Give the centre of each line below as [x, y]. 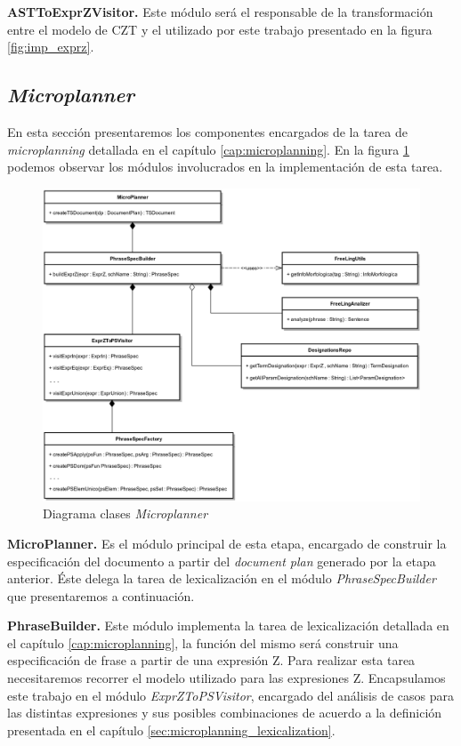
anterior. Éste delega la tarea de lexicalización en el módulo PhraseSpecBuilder [222, 578]
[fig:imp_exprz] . [51, 47]
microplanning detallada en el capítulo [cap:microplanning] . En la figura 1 [208, 149]
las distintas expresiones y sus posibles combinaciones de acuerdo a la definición [225, 713]
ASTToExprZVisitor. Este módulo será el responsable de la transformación [220, 12]
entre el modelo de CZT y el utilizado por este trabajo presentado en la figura [220, 29]
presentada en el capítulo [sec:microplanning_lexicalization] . [171, 730]
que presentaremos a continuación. [101, 595]
